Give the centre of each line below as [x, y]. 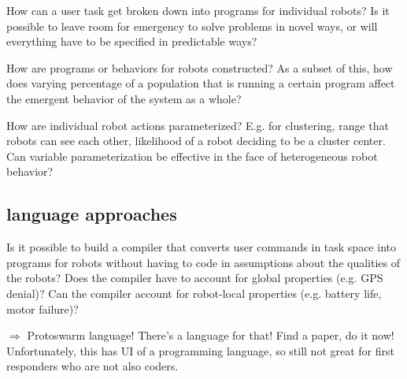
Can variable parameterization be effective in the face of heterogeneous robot [192, 156]
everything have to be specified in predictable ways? [132, 41]
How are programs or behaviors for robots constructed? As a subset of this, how [200, 67]
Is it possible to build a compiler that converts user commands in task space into [201, 247]
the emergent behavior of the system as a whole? [124, 98]
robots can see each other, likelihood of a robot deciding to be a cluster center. [196, 141]
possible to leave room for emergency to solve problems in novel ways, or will [192, 26]
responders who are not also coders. [92, 366]
